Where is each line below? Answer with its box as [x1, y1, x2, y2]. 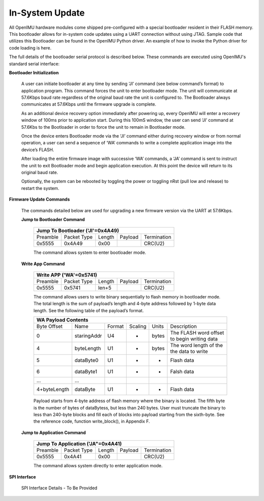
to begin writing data [170, 336, 218, 342]
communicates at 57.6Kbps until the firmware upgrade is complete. [21, 101, 156, 107]
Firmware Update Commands [9, 196, 70, 203]
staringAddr [74, 333, 102, 340]
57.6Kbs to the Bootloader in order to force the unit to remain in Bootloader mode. [21, 124, 186, 130]
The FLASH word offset [170, 329, 224, 336]
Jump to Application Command [21, 430, 86, 435]
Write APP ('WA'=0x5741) [36, 272, 97, 278]
